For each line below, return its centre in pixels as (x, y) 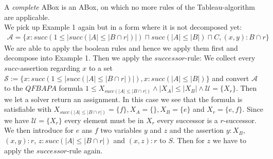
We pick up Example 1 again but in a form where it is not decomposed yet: (123, 27)
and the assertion (197, 130)
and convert (231, 78)
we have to (230, 140)
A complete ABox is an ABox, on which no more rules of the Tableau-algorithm (130, 7)
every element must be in (104, 120)
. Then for (188, 140)
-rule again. (85, 150)
